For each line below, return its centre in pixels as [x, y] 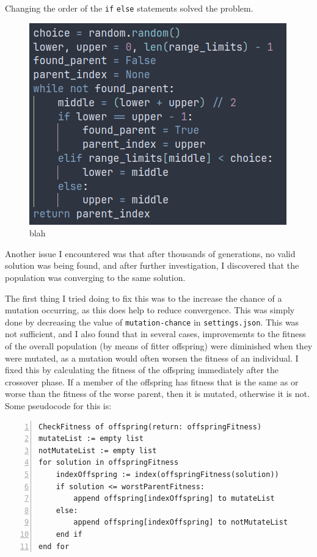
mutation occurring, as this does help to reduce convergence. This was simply [150, 310]
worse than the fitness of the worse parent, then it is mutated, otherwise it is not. [157, 394]
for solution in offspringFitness [109, 463]
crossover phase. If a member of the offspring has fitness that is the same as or [152, 381]
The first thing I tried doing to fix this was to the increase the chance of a [144, 298]
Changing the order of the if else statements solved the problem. [129, 8]
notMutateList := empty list [98, 450]
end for [54, 546]
